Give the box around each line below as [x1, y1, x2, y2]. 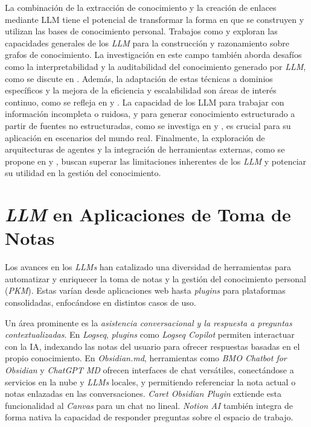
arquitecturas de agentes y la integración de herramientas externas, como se [5, 143, 285, 156]
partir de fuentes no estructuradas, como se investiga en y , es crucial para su [5, 119, 291, 131]
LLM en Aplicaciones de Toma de [5, 202, 291, 227]
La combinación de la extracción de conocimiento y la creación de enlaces [5, 1, 277, 13]
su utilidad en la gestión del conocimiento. [5, 166, 161, 179]
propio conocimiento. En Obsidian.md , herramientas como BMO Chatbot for [5, 352, 287, 364]
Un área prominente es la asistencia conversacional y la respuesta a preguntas [5, 316, 292, 329]
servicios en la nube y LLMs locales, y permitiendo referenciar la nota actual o [5, 375, 296, 388]
